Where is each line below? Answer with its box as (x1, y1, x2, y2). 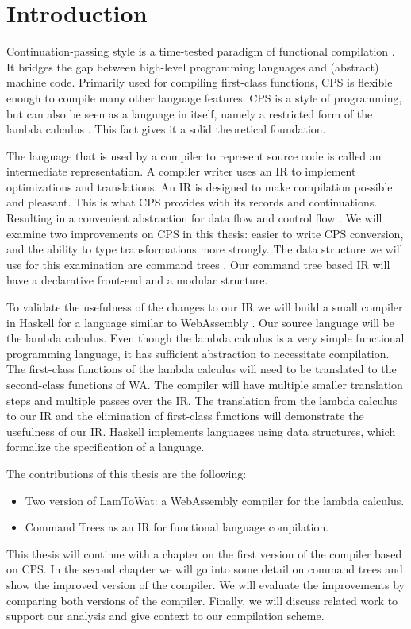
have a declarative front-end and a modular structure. (6, 272, 268, 288)
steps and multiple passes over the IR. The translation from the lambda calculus (6, 392, 398, 408)
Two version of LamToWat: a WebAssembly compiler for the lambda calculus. (25, 492, 405, 508)
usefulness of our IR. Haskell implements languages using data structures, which (6, 423, 396, 439)
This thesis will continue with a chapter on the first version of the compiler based (6, 545, 402, 561)
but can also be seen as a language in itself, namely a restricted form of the (6, 105, 373, 122)
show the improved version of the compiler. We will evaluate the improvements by (6, 576, 405, 592)
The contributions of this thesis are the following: (6, 465, 247, 481)
